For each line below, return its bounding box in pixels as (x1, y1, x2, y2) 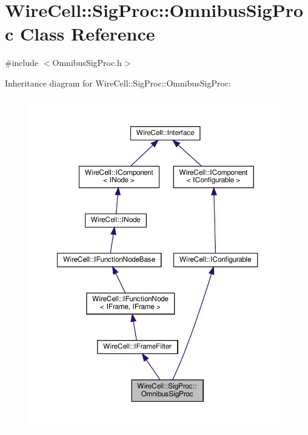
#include (5, 56, 39, 69)
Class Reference (20, 21, 155, 46)
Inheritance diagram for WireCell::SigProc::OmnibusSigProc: (5, 76, 231, 89)
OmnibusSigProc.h (52, 56, 122, 69)
